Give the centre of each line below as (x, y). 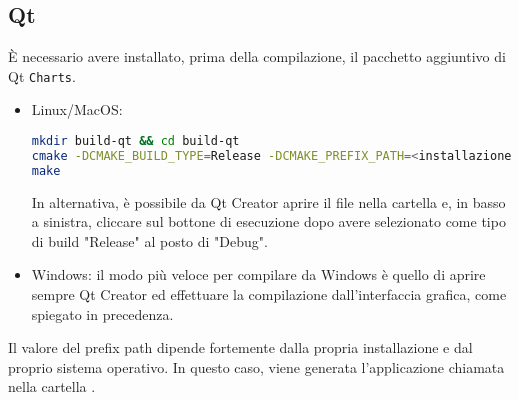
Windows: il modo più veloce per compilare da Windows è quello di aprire (258, 274)
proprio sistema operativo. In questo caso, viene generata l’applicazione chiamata (256, 366)
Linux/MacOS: (77, 109)
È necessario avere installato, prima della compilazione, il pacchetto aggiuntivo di (257, 56)
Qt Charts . (42, 75)
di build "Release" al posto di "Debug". (149, 240)
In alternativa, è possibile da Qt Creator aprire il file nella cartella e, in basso (268, 201)
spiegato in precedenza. (102, 313)
